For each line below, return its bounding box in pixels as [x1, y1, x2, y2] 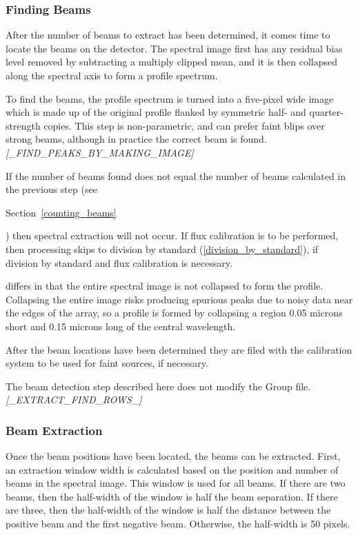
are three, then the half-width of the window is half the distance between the [6, 503, 331, 517]
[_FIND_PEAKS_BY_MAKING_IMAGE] [6, 145, 194, 159]
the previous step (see [6, 182, 97, 196]
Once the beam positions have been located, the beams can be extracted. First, [6, 449, 341, 463]
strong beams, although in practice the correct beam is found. [6, 132, 267, 146]
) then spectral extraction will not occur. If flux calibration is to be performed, [6, 228, 339, 243]
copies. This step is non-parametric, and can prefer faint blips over [43, 118, 325, 132]
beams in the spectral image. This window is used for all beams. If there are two [6, 476, 346, 490]
